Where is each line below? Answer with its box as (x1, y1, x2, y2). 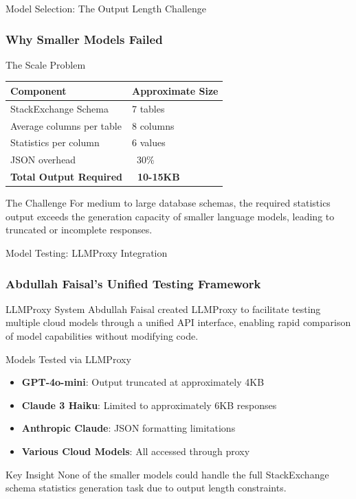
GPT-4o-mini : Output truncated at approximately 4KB (21, 375, 265, 389)
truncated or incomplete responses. (5, 222, 153, 237)
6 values (131, 135, 166, 150)
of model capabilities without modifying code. (5, 329, 199, 343)
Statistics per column (10, 135, 100, 150)
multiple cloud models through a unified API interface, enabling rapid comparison (5, 315, 351, 329)
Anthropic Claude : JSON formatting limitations (21, 421, 236, 435)
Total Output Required (10, 170, 122, 184)
